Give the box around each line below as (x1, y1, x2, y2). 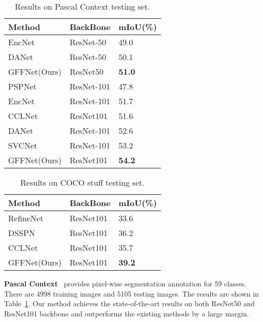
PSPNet (8, 80, 37, 92)
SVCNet (8, 139, 38, 151)
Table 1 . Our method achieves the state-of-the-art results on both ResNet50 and (4, 298, 255, 309)
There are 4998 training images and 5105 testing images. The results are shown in (4, 288, 259, 299)
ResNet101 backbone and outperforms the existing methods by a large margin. (4, 308, 249, 318)
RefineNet (8, 212, 44, 224)
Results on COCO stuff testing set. (20, 177, 145, 188)
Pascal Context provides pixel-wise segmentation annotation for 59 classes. (4, 278, 247, 288)
